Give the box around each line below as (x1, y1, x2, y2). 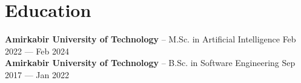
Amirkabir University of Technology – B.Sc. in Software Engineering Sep (5, 56, 296, 69)
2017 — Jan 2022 (5, 68, 69, 81)
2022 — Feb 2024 (5, 44, 69, 57)
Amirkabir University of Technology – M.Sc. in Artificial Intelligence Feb (5, 33, 296, 45)
